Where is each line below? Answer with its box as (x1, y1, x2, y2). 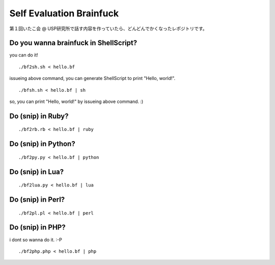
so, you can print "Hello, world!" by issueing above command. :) (9, 98, 144, 104)
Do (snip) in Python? (9, 140, 76, 148)
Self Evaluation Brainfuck (9, 8, 119, 19)
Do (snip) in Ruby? (9, 112, 69, 120)
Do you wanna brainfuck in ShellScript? (9, 39, 137, 47)
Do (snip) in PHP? (9, 223, 66, 232)
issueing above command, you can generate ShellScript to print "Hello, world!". (9, 75, 176, 82)
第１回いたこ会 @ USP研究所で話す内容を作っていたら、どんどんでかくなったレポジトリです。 (9, 25, 207, 32)
